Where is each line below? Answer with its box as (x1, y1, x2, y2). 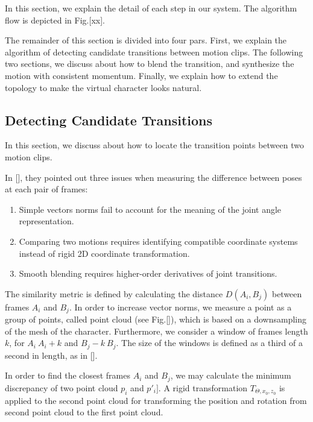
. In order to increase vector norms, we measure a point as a (69, 300, 292, 313)
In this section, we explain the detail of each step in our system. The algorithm (5, 2, 297, 14)
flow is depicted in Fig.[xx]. (5, 13, 105, 26)
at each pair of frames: (5, 183, 88, 195)
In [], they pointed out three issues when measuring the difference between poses (5, 171, 302, 183)
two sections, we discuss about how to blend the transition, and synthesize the (5, 57, 294, 70)
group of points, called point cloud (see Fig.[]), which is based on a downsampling (5, 313, 306, 326)
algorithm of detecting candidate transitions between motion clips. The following (5, 45, 303, 58)
